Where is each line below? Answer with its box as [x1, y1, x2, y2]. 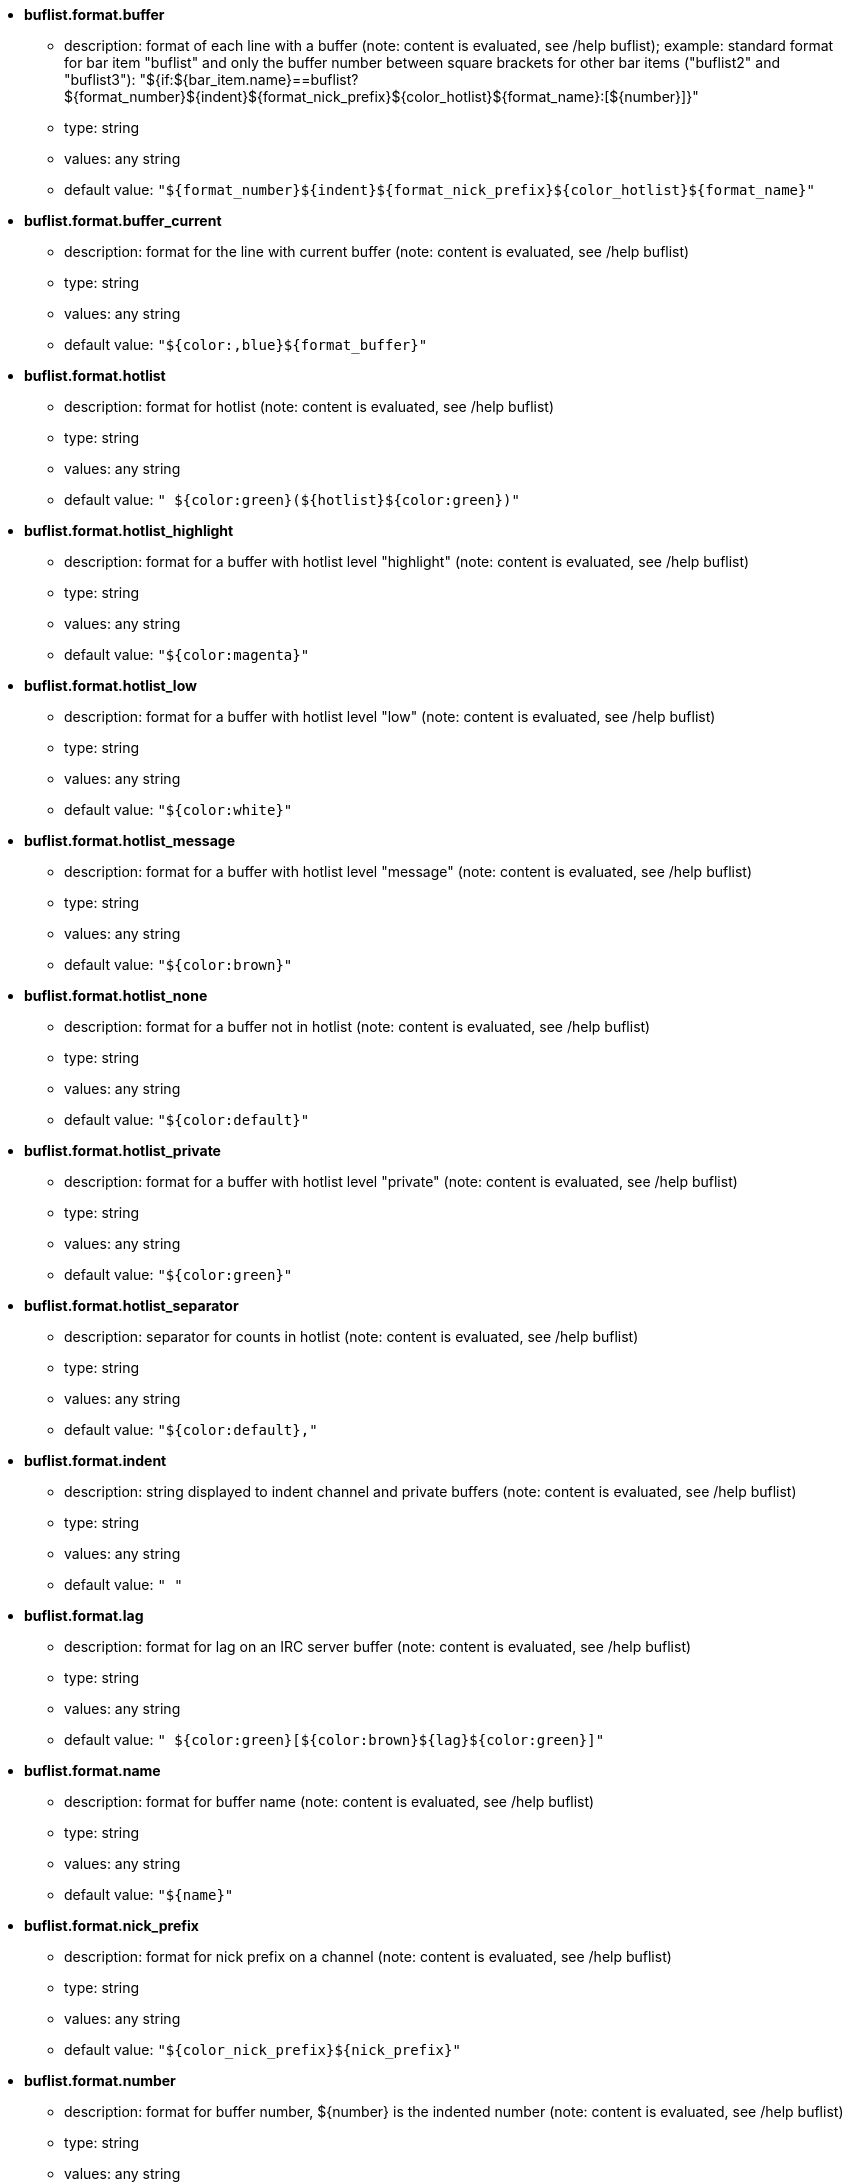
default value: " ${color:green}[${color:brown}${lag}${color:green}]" [64, 1731, 605, 1748]
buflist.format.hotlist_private [24, 1142, 221, 1159]
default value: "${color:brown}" [64, 956, 293, 973]
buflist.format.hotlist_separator [24, 1297, 239, 1314]
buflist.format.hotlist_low [24, 677, 197, 694]
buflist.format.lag [24, 1607, 144, 1624]
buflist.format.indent [24, 1452, 167, 1469]
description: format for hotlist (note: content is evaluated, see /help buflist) [64, 398, 554, 415]
